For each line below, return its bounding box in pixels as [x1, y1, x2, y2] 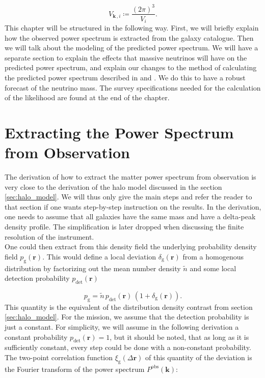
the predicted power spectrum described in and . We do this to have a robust [5, 72, 246, 82]
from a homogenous [182, 251, 244, 261]
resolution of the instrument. [5, 231, 94, 242]
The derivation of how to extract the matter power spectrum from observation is [5, 171, 256, 182]
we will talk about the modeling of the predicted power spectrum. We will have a [5, 42, 258, 53]
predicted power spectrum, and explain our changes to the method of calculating [5, 62, 257, 73]
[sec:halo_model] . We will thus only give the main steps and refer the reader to [5, 191, 252, 202]
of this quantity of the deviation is [145, 352, 252, 362]
